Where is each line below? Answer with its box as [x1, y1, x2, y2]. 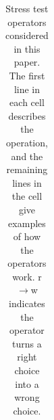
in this [13, 41, 40, 55]
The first [9, 68, 45, 82]
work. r [12, 269, 42, 283]
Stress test [5, 1, 49, 15]
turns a [12, 336, 42, 350]
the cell [11, 189, 43, 203]
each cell [9, 95, 45, 109]
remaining [6, 162, 48, 176]
